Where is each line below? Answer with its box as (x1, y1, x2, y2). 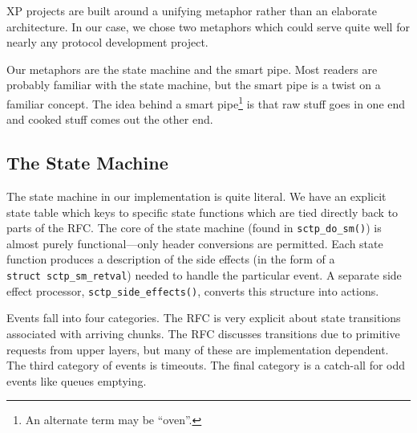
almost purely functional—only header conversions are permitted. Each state (6, 235, 383, 251)
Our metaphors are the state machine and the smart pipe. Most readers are (6, 60, 378, 77)
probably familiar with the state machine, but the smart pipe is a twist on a (6, 76, 381, 93)
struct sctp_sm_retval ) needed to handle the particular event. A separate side (6, 267, 402, 284)
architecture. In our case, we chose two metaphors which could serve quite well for (6, 18, 410, 35)
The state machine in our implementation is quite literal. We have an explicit (6, 188, 387, 205)
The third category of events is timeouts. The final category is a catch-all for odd (6, 357, 406, 374)
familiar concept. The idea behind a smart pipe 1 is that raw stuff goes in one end (6, 92, 406, 112)
